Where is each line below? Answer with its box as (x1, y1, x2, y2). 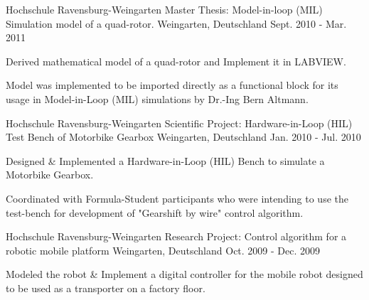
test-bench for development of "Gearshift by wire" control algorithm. (6, 205, 304, 220)
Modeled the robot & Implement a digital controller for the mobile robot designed (6, 267, 363, 282)
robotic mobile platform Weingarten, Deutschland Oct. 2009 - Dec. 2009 (6, 242, 321, 257)
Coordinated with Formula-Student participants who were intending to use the (6, 191, 348, 205)
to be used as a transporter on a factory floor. (6, 280, 205, 295)
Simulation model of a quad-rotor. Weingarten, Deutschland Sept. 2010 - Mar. (6, 16, 347, 31)
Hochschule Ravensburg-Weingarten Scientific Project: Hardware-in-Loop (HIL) (6, 115, 353, 130)
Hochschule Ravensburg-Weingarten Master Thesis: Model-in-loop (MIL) (6, 2, 323, 16)
